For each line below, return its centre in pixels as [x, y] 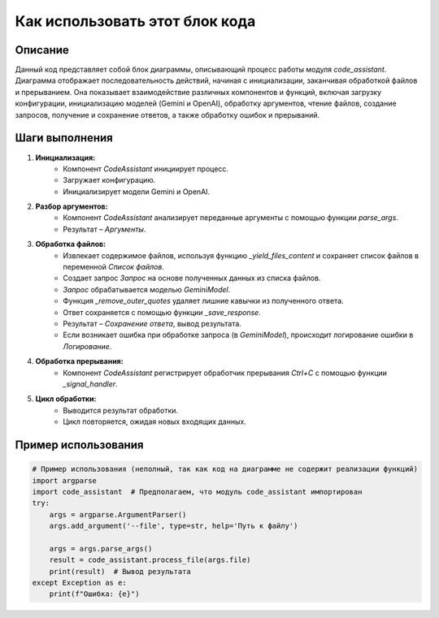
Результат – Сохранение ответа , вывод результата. [152, 324]
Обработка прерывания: [79, 361]
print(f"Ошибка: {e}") [94, 594]
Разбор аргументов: [72, 206]
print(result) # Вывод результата [120, 571]
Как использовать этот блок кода [135, 21]
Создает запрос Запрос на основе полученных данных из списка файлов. [192, 278]
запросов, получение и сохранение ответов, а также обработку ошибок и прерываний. [167, 115]
